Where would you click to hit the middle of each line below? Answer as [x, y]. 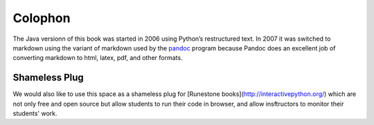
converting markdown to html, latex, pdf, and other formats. [98, 58]
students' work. [35, 113]
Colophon [42, 18]
